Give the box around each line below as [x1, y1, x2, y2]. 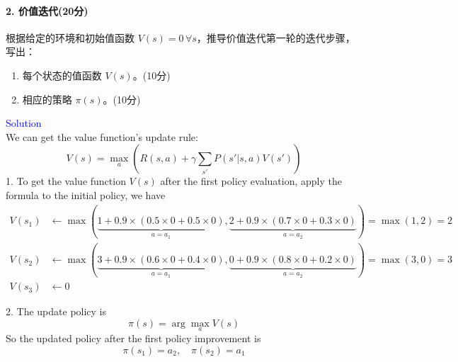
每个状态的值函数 [22, 67, 102, 82]
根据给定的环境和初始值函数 [6, 30, 134, 45]
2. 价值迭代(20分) [6, 3, 88, 18]
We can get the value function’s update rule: [6, 129, 198, 144]
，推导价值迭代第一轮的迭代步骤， [196, 30, 355, 45]
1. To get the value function [6, 174, 126, 188]
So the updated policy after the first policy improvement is [6, 330, 261, 345]
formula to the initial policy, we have [6, 187, 166, 202]
